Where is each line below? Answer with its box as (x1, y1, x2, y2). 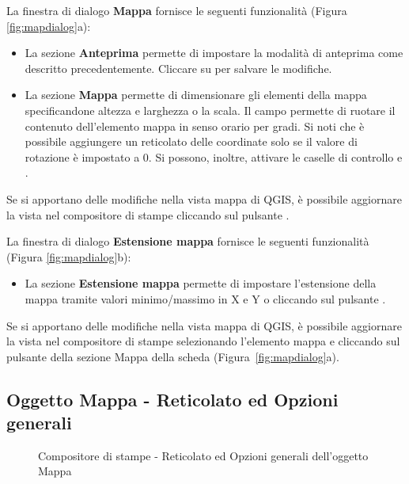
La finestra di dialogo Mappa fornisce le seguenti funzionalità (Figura (6, 2, 347, 18)
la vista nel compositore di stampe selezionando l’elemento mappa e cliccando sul (6, 333, 400, 349)
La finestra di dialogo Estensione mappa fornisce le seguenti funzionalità (6, 233, 369, 250)
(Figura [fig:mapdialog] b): (6, 248, 131, 265)
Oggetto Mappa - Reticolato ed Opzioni (6, 387, 339, 411)
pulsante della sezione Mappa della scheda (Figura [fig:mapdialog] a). (6, 348, 339, 364)
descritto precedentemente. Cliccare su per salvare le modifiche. (25, 59, 332, 76)
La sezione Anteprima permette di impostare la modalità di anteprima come (25, 44, 403, 61)
